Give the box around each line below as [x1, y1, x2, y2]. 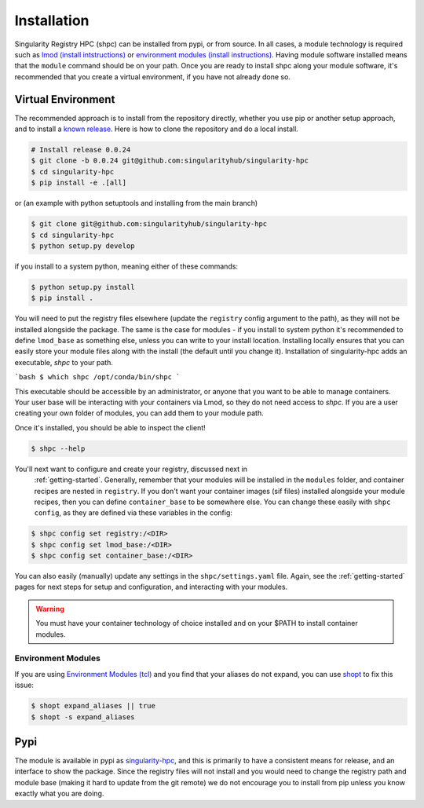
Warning [35, 604, 64, 613]
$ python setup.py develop [31, 241, 135, 250]
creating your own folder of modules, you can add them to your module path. [14, 408, 264, 418]
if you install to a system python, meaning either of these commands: [14, 261, 239, 271]
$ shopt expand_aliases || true [31, 701, 156, 711]
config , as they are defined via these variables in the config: [34, 508, 233, 517]
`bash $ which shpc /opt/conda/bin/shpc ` [14, 373, 181, 382]
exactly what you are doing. [14, 789, 104, 799]
